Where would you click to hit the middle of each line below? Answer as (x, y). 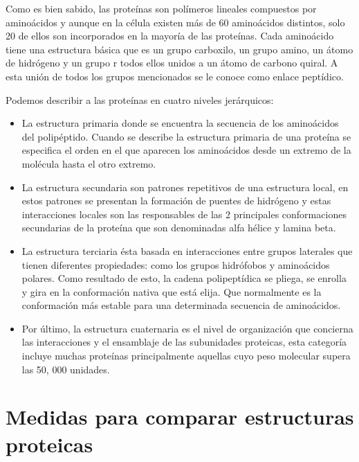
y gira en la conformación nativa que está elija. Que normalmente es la (172, 291)
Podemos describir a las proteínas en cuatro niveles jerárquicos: (140, 99)
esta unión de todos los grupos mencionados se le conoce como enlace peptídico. (175, 76)
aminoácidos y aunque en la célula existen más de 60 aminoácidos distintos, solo (175, 22)
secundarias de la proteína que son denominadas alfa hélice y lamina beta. (179, 228)
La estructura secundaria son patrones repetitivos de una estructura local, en (185, 187)
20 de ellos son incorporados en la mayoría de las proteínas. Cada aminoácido (170, 36)
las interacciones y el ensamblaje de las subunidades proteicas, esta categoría (184, 342)
